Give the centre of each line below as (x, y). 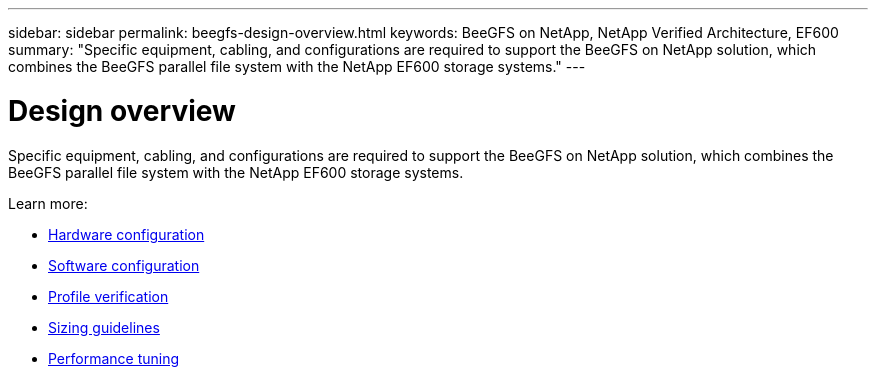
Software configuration (124, 265)
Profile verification (108, 296)
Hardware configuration (126, 234)
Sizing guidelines (104, 327)
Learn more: (48, 203)
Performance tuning (114, 358)
